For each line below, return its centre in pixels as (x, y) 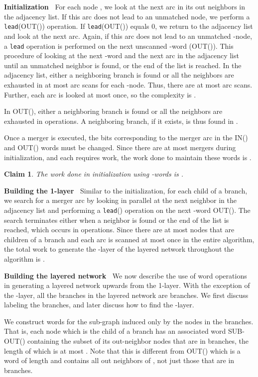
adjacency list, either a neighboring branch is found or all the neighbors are (119, 75)
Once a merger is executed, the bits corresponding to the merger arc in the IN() (126, 138)
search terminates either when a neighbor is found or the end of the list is (117, 220)
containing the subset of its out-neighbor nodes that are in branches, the (138, 341)
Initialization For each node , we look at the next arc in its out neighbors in (125, 6)
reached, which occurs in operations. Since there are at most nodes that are (119, 230)
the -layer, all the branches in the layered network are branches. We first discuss (126, 295)
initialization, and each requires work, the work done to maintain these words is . (128, 157)
